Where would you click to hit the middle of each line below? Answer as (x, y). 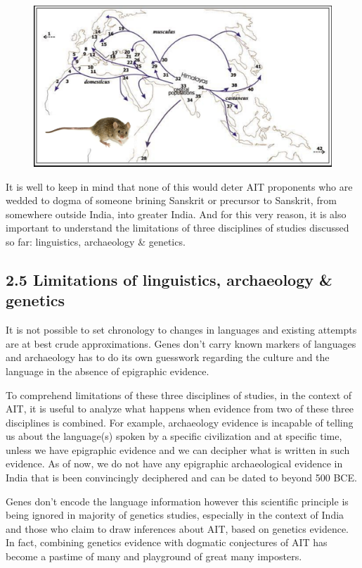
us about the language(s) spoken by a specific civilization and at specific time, (174, 436)
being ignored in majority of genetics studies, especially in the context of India (175, 515)
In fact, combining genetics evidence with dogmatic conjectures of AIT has (167, 542)
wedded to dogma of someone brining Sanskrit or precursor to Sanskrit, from (171, 200)
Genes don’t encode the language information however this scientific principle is (177, 501)
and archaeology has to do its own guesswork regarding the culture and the (168, 357)
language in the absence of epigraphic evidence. (108, 371)
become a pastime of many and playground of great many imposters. (154, 556)
